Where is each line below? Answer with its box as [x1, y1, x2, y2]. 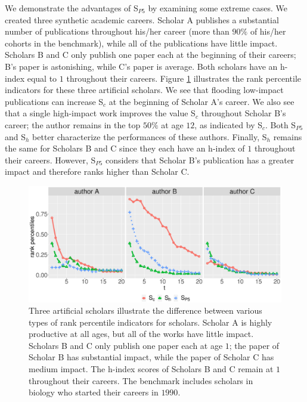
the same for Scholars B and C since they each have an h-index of [5, 142, 245, 154]
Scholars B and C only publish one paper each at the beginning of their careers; [5, 48, 296, 61]
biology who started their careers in [29, 386, 159, 398]
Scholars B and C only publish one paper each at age [29, 339, 223, 351]
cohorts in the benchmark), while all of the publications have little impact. [5, 36, 278, 49]
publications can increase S [5, 95, 104, 107]
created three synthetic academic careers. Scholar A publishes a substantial [5, 13, 279, 26]
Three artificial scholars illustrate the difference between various [29, 304, 262, 317]
